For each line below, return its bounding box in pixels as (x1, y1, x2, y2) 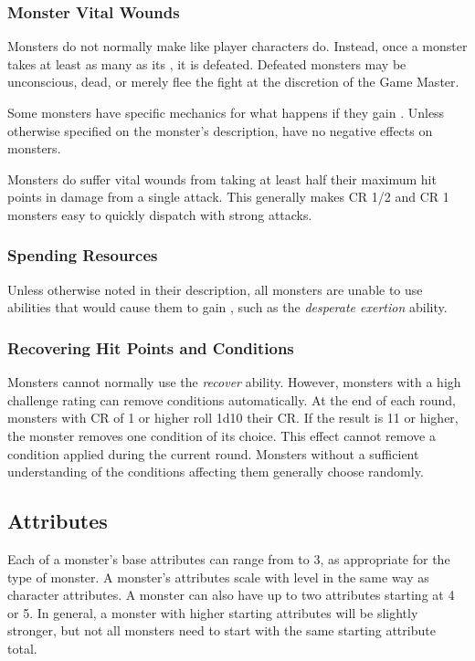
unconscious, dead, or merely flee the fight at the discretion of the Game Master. (7, 72, 459, 91)
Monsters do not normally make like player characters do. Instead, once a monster (7, 37, 468, 56)
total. (7, 638, 37, 657)
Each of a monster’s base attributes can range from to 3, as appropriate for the (7, 549, 450, 568)
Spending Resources (7, 244, 158, 267)
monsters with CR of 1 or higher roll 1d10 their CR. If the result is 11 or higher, (7, 408, 459, 427)
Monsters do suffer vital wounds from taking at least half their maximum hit (7, 169, 437, 188)
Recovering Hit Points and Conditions (7, 336, 294, 359)
